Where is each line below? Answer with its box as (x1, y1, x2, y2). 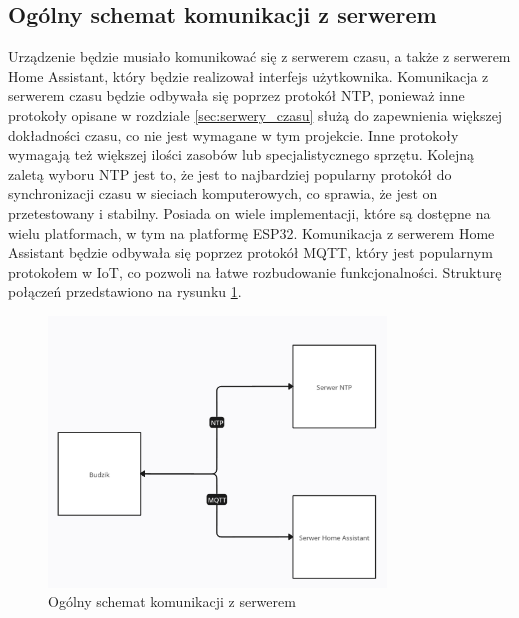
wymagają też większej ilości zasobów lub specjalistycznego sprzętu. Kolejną (8, 144, 474, 165)
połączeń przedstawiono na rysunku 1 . (8, 281, 242, 302)
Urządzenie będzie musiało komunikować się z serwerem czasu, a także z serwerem (8, 46, 511, 67)
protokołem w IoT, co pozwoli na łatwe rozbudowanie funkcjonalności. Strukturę (8, 261, 502, 282)
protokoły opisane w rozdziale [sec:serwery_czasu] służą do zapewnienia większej (8, 104, 503, 125)
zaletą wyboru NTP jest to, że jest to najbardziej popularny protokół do (8, 163, 452, 184)
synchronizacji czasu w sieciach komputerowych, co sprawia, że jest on (8, 183, 438, 204)
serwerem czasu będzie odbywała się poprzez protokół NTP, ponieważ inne (8, 85, 465, 106)
